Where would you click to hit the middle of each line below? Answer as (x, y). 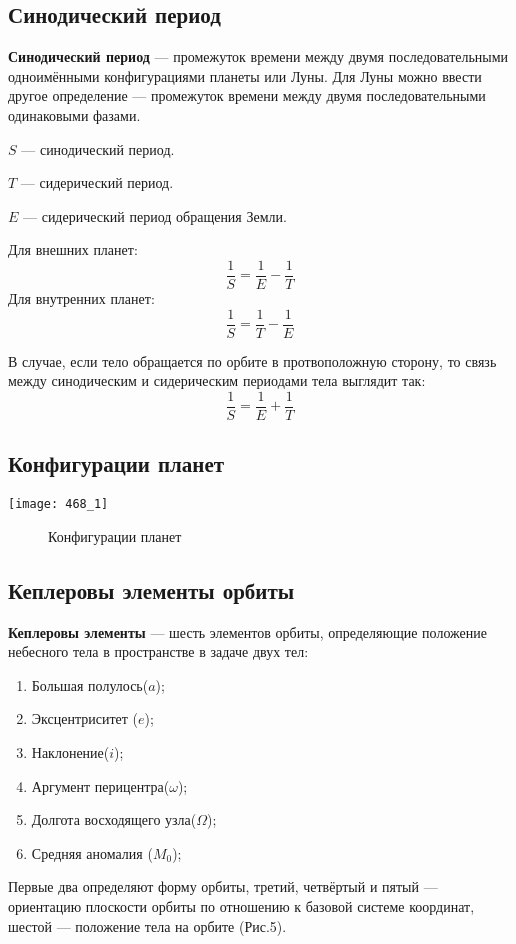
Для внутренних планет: (81, 298)
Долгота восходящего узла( (114, 819)
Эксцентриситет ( (84, 718)
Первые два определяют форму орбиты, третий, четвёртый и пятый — (223, 886)
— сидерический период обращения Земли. (155, 215)
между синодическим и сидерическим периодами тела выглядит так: (217, 380)
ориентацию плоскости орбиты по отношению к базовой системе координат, (241, 905)
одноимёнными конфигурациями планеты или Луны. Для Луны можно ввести (245, 75)
